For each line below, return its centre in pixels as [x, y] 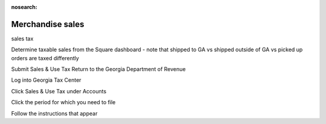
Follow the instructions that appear [54, 113]
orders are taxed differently [45, 58]
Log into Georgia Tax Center [46, 80]
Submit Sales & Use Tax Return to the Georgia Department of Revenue [98, 69]
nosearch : [24, 7]
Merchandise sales [48, 24]
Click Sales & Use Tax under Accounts [59, 91]
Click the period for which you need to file [63, 102]
